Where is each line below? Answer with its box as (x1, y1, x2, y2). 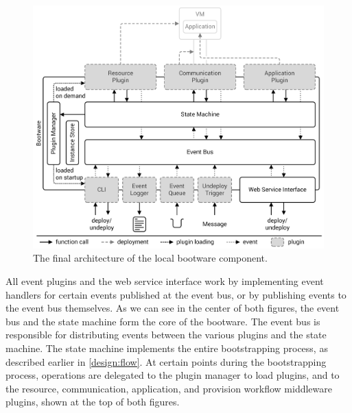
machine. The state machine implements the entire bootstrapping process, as (5, 340, 328, 355)
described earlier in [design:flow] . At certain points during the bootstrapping (5, 354, 327, 368)
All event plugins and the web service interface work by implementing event (5, 273, 324, 288)
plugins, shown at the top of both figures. (5, 395, 180, 409)
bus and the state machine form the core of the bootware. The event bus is (5, 314, 320, 328)
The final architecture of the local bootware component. (33, 251, 268, 265)
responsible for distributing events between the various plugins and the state (5, 327, 327, 342)
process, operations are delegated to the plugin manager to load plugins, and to (5, 368, 340, 382)
